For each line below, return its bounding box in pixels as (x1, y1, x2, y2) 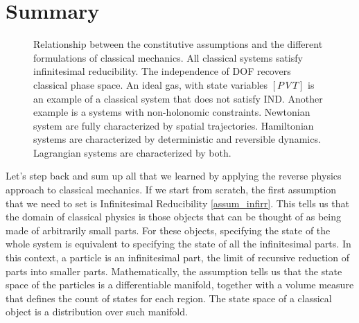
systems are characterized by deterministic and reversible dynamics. (33, 132, 321, 146)
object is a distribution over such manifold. (6, 304, 188, 319)
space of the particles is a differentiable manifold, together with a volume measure (6, 277, 354, 292)
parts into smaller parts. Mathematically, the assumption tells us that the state (6, 263, 342, 278)
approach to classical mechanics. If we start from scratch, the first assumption (6, 182, 337, 197)
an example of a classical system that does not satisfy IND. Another (33, 91, 323, 105)
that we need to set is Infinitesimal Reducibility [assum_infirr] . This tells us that (6, 195, 349, 210)
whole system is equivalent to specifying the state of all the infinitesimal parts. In (6, 236, 351, 251)
